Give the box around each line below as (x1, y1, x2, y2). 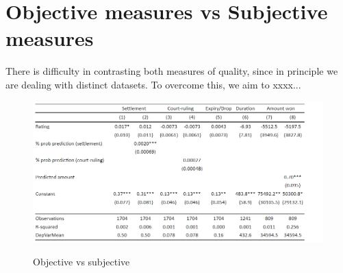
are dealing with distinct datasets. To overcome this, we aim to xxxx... (5, 77, 301, 91)
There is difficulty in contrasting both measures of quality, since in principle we (5, 64, 338, 78)
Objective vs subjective (33, 254, 130, 269)
